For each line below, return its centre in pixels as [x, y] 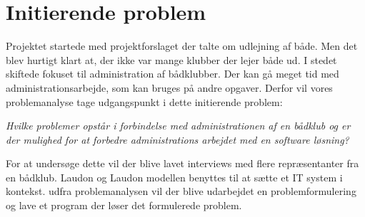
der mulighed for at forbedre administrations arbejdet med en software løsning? [177, 139]
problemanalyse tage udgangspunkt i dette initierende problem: [144, 101]
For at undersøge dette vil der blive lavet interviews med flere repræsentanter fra [182, 163]
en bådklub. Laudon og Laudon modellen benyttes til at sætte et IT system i [174, 177]
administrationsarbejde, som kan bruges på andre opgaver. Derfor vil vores [169, 87]
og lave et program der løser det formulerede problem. [124, 205]
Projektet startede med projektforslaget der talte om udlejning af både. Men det [182, 46]
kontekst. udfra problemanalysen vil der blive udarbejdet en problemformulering [181, 191]
